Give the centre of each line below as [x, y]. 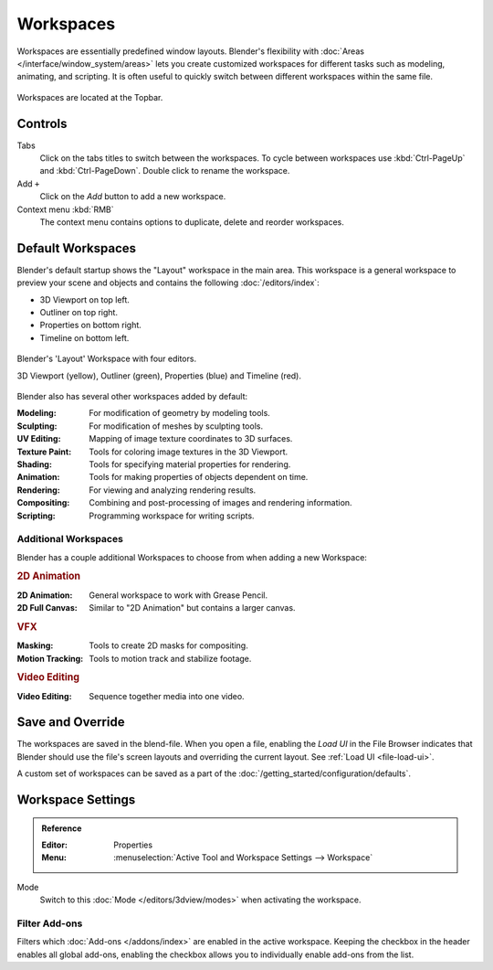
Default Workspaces [77, 248]
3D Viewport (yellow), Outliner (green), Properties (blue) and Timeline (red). [159, 376]
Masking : [35, 645]
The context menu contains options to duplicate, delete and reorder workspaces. [192, 222]
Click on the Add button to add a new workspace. [133, 197]
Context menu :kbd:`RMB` [65, 209]
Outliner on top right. [79, 313]
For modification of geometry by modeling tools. [180, 413]
